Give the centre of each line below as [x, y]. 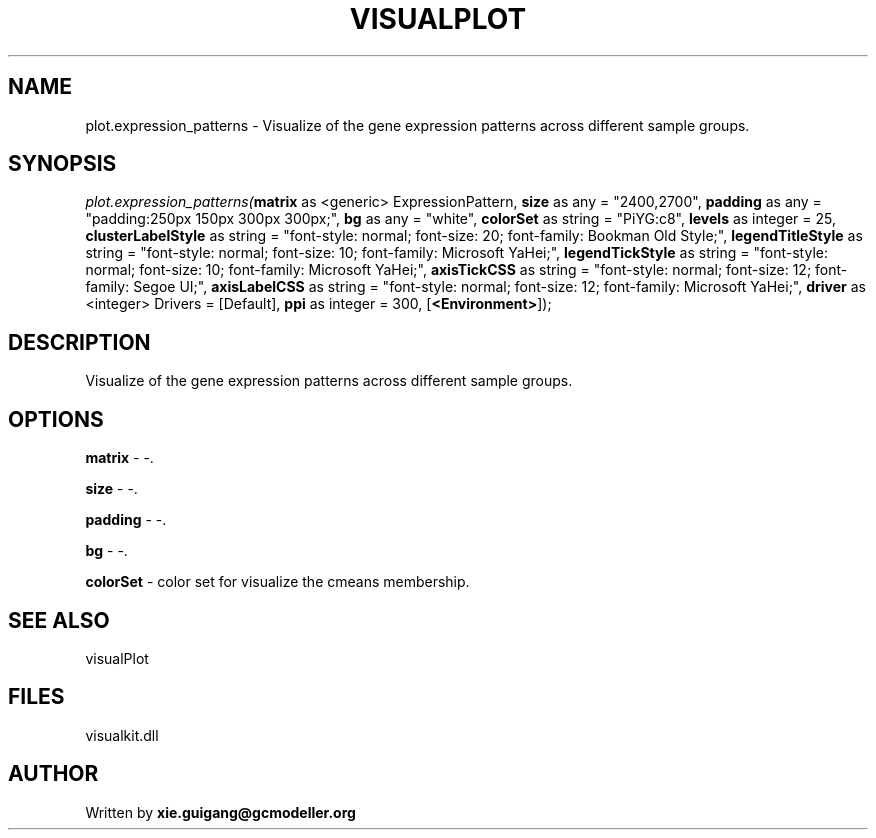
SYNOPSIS [62, 164]
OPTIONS [56, 419]
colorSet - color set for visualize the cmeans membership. [277, 582]
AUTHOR [53, 774]
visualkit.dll [122, 735]
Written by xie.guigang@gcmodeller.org [220, 812]
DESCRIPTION [79, 342]
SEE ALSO [59, 620]
